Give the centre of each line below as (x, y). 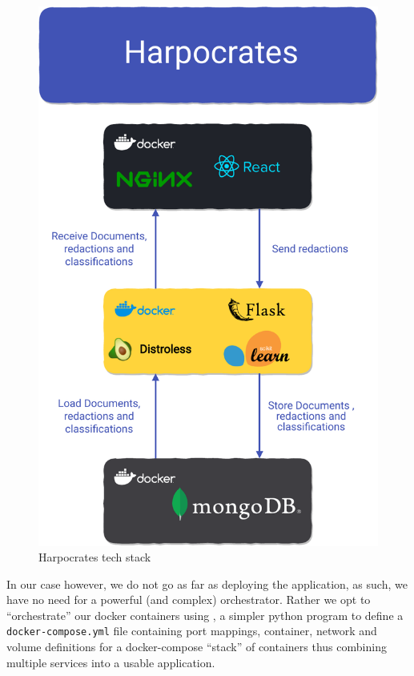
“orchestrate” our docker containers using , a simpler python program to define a (205, 615)
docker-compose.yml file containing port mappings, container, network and (192, 631)
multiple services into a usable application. (111, 662)
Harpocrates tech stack (95, 557)
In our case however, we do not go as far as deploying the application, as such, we (207, 583)
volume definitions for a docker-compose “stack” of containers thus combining (197, 647)
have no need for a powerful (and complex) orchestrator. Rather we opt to (189, 600)
